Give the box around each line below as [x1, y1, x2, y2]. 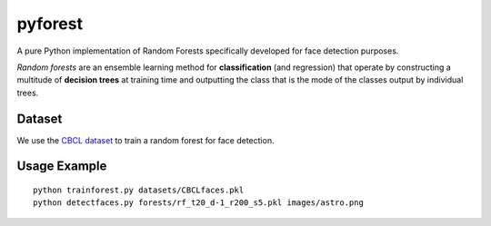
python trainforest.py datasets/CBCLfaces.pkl [33, 185, 245, 195]
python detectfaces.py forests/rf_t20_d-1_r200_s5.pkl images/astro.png [33, 198, 364, 208]
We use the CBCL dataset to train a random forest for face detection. [16, 134, 275, 145]
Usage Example [16, 159, 107, 174]
